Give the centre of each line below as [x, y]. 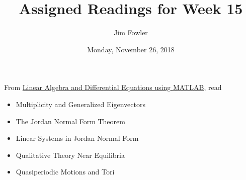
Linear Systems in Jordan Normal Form [77, 138]
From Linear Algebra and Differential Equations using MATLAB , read [113, 87]
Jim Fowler [131, 32]
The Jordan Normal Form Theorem [70, 121]
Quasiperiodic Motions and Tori [65, 172]
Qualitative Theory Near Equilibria [70, 155]
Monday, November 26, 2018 [131, 49]
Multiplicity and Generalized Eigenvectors [80, 104]
